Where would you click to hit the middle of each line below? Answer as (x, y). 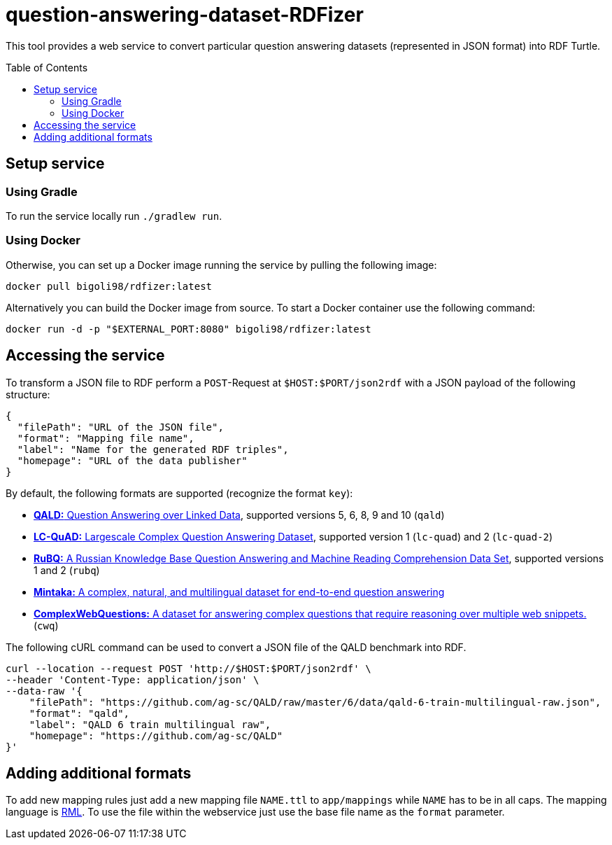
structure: (28, 394)
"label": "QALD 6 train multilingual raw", (150, 724)
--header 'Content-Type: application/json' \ (133, 679)
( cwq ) (46, 625)
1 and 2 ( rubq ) (67, 570)
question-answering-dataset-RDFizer (185, 15)
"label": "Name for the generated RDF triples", (153, 449)
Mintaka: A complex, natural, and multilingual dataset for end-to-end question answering (239, 592)
